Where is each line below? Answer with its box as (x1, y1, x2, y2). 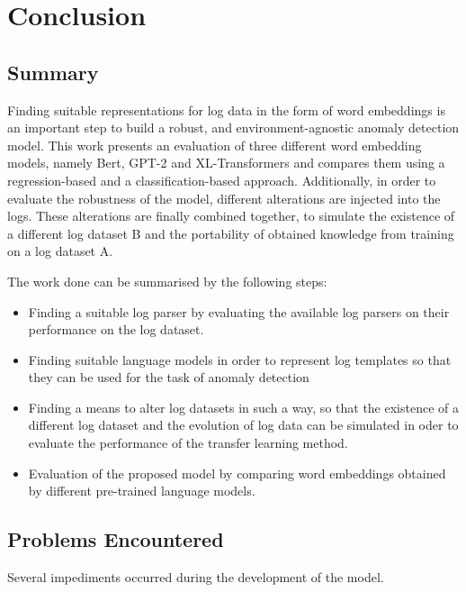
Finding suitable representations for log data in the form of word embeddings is (7, 100, 445, 119)
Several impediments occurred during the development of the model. (7, 568, 384, 587)
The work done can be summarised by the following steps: (7, 271, 327, 290)
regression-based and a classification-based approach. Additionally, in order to (7, 170, 436, 189)
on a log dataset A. (7, 241, 113, 260)
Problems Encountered (7, 525, 224, 553)
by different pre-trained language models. (28, 481, 255, 500)
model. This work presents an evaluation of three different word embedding (7, 135, 422, 154)
